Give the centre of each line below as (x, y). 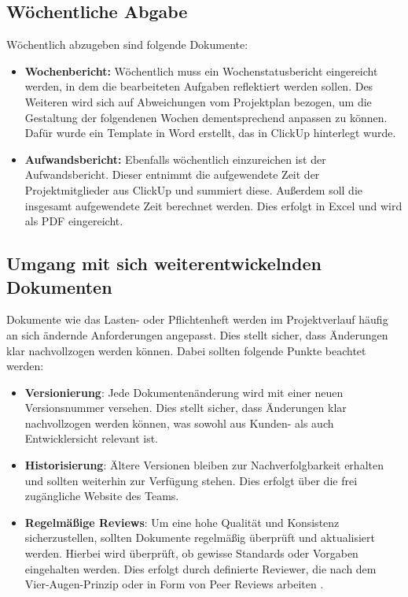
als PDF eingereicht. (74, 221)
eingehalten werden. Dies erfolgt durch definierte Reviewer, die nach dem (200, 568)
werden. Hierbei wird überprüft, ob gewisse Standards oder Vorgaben (191, 553)
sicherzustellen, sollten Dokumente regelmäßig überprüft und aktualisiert (200, 538)
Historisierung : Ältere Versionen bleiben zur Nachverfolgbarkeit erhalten (204, 465)
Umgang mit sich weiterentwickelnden (164, 263)
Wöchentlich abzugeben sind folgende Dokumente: (127, 44)
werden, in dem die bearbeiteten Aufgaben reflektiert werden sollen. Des (199, 86)
